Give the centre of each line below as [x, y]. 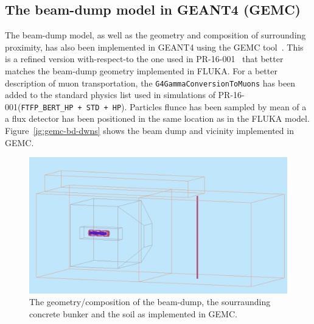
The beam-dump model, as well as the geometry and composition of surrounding [155, 35]
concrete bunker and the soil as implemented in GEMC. [133, 314]
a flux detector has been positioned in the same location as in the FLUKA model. [157, 118]
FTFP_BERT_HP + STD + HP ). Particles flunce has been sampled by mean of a [164, 106]
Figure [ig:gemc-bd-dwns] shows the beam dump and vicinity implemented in [149, 131]
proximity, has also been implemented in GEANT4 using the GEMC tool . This [154, 47]
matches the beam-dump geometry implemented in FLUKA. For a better [141, 70]
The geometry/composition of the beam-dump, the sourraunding [150, 302]
